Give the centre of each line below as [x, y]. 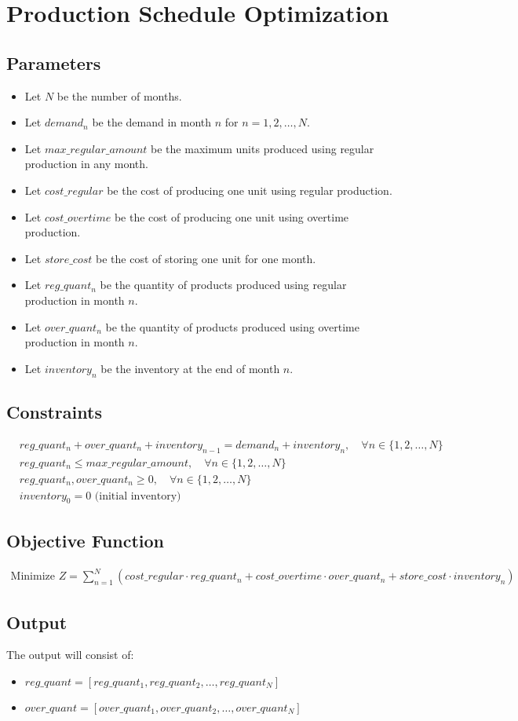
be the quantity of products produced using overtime [232, 326]
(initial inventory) [138, 496]
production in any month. [86, 164]
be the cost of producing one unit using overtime [232, 216]
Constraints [54, 411]
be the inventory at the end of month [190, 368]
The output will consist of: [70, 655]
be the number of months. [119, 95]
